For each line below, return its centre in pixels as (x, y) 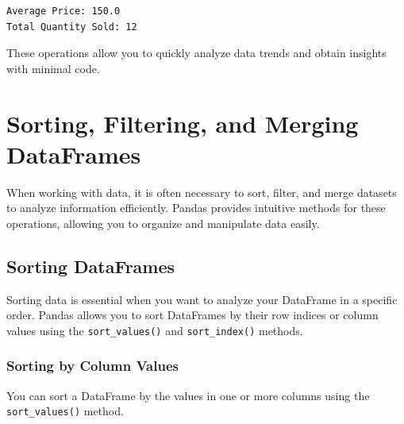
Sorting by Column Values (92, 366)
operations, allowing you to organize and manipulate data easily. (163, 223)
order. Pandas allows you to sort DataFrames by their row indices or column (192, 315)
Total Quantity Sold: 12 (72, 27)
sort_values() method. (65, 411)
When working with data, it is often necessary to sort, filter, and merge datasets (202, 192)
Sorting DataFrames (91, 266)
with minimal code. (53, 68)
